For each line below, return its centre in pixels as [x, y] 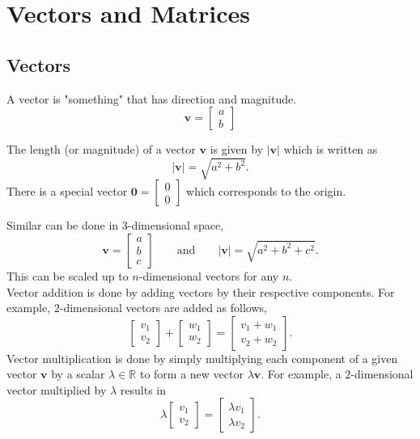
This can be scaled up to [68, 275]
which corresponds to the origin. [266, 191]
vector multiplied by [57, 389]
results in [143, 389]
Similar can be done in [63, 225]
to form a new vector [191, 374]
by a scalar [78, 374]
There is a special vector [67, 191]
